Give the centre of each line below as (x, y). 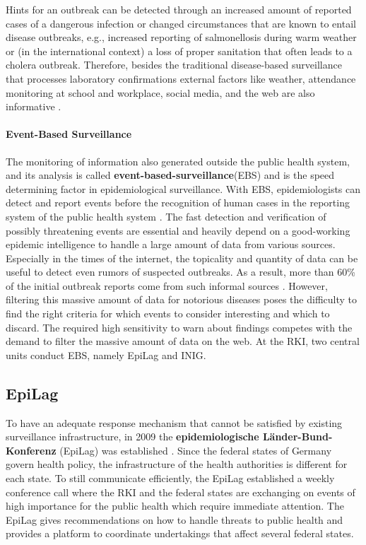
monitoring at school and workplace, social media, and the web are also (160, 92)
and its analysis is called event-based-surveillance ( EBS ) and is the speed (170, 175)
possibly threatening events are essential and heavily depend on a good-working (178, 230)
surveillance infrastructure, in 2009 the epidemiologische (132, 436)
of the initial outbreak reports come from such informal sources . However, (167, 285)
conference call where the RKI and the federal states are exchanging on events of (181, 492)
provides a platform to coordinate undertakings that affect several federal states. (180, 533)
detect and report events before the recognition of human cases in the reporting (178, 203)
